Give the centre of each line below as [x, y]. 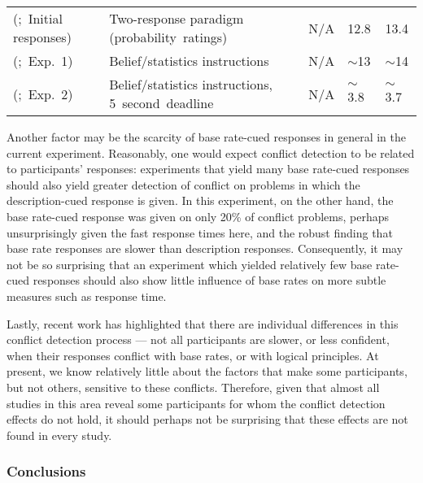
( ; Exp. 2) [43, 94]
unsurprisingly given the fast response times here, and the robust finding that [200, 232]
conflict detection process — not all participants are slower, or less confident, [198, 339]
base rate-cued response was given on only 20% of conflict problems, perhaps [198, 216]
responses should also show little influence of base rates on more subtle [209, 280]
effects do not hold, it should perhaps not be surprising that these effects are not [207, 419]
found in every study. [59, 435]
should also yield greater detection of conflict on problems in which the [183, 184]
